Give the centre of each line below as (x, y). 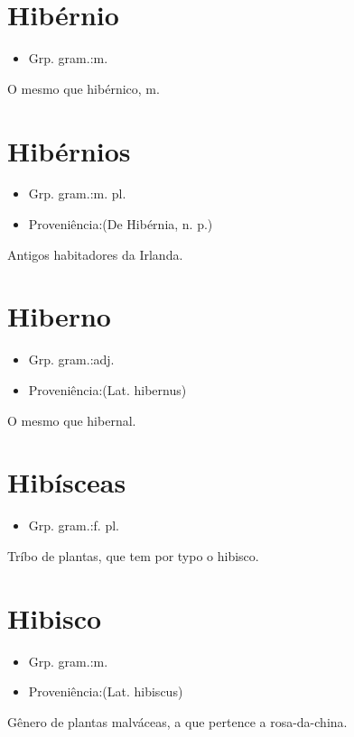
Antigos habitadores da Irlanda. (95, 254)
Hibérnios (69, 150)
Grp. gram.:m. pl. (77, 193)
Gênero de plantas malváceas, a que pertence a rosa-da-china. (177, 721)
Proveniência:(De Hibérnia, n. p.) (121, 224)
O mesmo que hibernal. (72, 420)
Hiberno (59, 316)
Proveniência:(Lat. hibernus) (107, 389)
